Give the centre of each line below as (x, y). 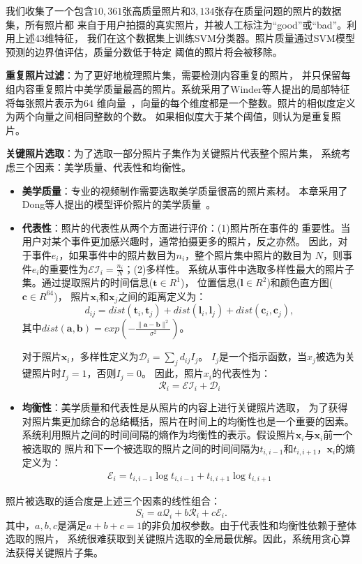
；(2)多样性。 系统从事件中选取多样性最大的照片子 (239, 268)
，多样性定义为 (104, 356)
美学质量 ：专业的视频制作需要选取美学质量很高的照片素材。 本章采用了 (185, 190)
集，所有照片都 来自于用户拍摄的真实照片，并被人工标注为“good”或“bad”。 (176, 24)
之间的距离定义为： (162, 296)
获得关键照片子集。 (59, 552)
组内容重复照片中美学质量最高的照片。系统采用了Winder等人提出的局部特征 (178, 88)
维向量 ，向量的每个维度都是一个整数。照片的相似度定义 (226, 102)
